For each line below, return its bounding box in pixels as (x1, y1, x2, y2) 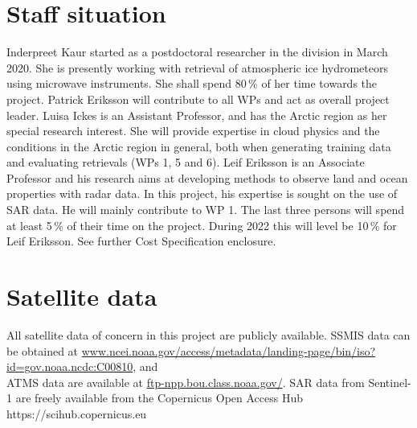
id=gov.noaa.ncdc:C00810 (6, 358, 133, 375)
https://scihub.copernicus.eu (6, 405, 147, 422)
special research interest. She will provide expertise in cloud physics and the (6, 122, 380, 139)
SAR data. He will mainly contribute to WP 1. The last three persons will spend (6, 201, 405, 218)
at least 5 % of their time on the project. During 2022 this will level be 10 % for (6, 216, 397, 233)
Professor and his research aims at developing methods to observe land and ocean (6, 169, 408, 186)
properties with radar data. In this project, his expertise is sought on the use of (6, 185, 398, 202)
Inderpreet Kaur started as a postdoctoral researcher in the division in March (6, 43, 388, 60)
